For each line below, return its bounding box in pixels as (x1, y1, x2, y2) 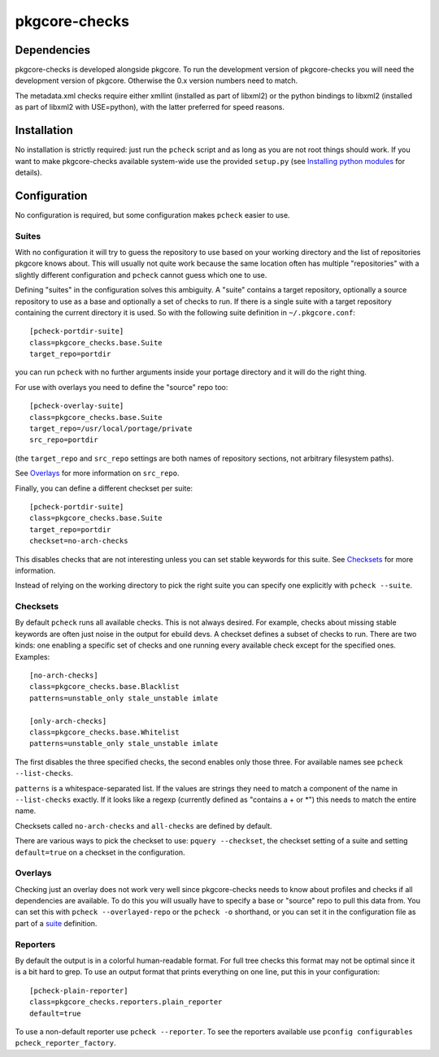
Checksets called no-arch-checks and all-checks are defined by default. (15, 821, 272, 830)
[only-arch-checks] (29, 716, 107, 726)
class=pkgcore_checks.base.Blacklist (29, 682, 180, 691)
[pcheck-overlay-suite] (29, 401, 124, 410)
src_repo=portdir (29, 435, 98, 444)
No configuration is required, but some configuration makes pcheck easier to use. (15, 210, 290, 219)
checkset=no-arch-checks (29, 536, 128, 546)
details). (15, 167, 42, 177)
